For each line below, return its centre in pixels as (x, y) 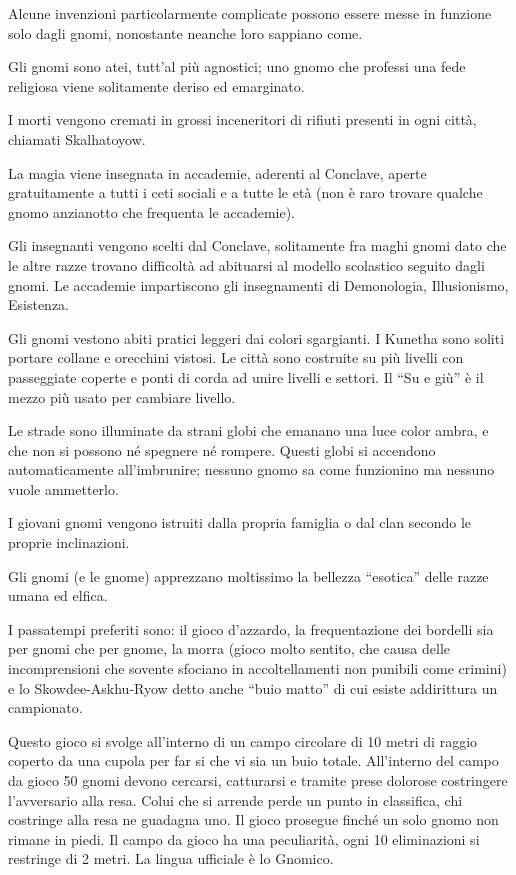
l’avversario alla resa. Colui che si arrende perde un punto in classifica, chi (235, 799)
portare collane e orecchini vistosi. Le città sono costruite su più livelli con (236, 357)
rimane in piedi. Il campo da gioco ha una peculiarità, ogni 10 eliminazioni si (244, 838)
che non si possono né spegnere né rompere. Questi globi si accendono (222, 449)
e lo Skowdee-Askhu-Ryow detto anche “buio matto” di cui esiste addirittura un (253, 687)
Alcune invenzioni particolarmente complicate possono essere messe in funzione (250, 13)
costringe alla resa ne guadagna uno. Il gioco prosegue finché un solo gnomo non (253, 819)
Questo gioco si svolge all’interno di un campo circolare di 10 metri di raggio (243, 740)
